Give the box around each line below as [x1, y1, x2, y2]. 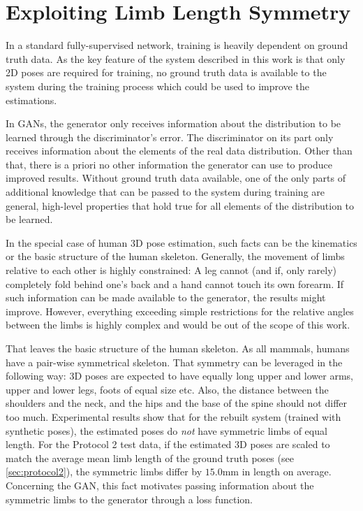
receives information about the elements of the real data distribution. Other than [6, 143, 353, 158]
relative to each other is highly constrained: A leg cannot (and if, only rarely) [6, 263, 337, 278]
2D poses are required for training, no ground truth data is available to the [6, 65, 327, 80]
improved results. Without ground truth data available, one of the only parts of [6, 171, 346, 185]
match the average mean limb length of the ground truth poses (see [6, 450, 294, 465]
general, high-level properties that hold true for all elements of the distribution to [6, 198, 355, 213]
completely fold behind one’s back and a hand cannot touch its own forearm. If [6, 276, 344, 291]
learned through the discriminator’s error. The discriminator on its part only [6, 129, 334, 144]
